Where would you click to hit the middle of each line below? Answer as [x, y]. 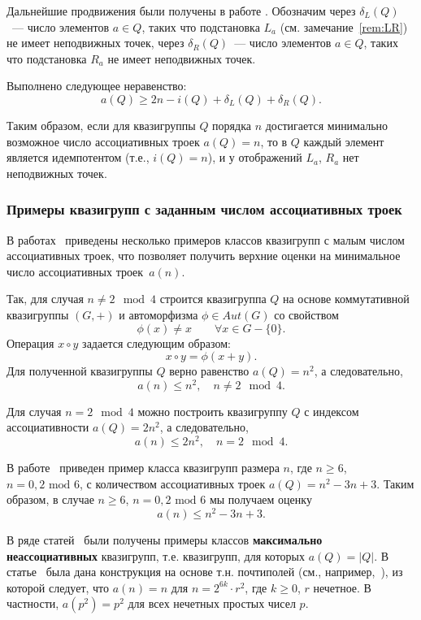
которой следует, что [58, 587]
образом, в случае [50, 499]
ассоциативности [48, 427]
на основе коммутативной [346, 299]
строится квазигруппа [213, 299]
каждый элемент [344, 141]
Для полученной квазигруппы [80, 371]
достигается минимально [327, 125]
